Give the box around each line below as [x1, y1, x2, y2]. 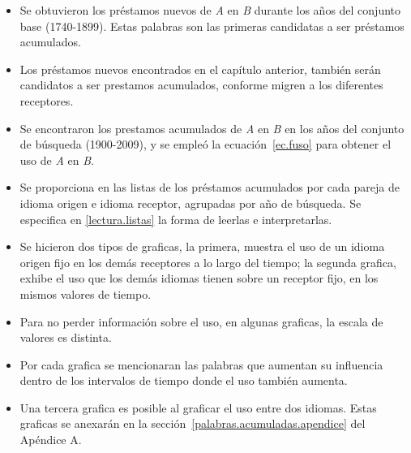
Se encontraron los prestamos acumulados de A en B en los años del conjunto [19, 119, 405, 136]
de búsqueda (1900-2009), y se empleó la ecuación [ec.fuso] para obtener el [19, 136, 392, 153]
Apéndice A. [19, 431, 82, 448]
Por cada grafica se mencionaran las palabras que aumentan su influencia [19, 356, 383, 373]
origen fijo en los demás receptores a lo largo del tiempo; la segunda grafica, [19, 253, 396, 270]
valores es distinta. [19, 329, 112, 346]
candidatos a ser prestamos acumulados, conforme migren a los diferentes [19, 76, 383, 93]
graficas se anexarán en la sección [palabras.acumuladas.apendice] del [19, 415, 366, 432]
